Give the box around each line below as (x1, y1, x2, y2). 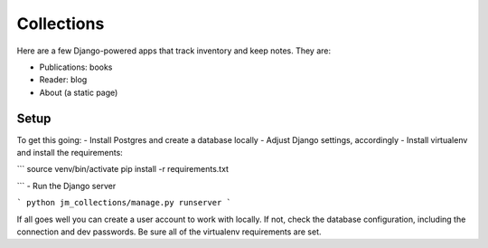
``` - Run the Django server (16, 180, 117, 191)
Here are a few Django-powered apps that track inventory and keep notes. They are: (16, 45, 332, 56)
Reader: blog (39, 74, 88, 85)
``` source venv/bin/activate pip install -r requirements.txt (16, 164, 230, 175)
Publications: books (39, 62, 113, 72)
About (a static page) (39, 87, 118, 98)
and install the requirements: (16, 148, 124, 158)
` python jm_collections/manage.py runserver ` (16, 197, 232, 208)
